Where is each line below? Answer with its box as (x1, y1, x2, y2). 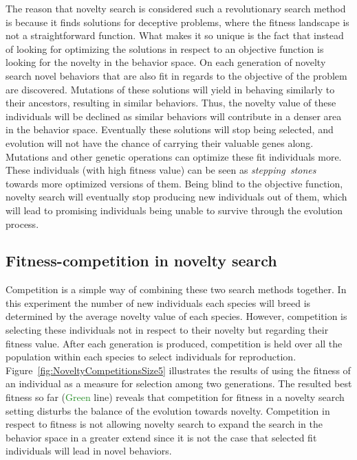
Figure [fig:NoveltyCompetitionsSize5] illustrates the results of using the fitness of (6, 363, 351, 377)
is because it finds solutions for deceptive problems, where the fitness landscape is (6, 14, 349, 29)
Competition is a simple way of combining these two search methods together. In (6, 282, 347, 297)
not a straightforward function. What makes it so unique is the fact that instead (6, 28, 344, 43)
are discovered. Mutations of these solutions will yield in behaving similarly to (6, 82, 335, 96)
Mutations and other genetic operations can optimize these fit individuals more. (6, 149, 342, 163)
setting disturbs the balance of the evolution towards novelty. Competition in (6, 403, 330, 417)
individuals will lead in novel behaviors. (6, 444, 172, 458)
